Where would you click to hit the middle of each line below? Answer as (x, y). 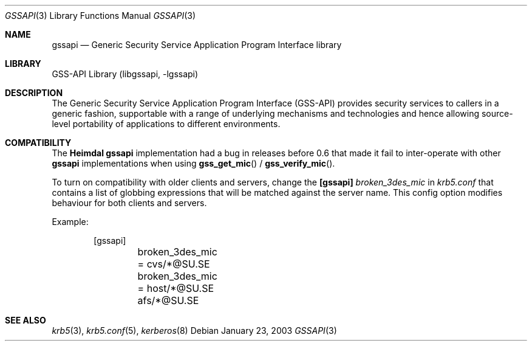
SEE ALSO (26, 320)
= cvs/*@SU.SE (174, 264)
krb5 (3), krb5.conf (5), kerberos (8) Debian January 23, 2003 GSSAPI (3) (194, 330)
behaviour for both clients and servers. (129, 203)
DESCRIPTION (34, 93)
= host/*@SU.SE (176, 288)
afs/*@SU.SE (168, 300)
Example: (70, 222)
